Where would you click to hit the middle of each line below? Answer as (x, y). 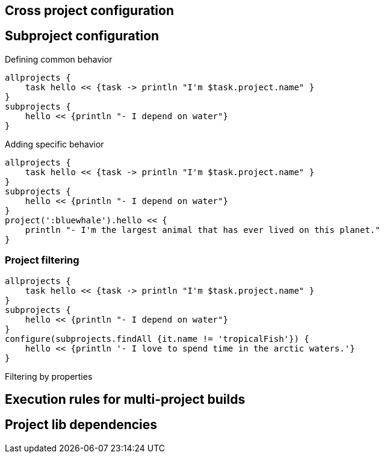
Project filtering (42, 260)
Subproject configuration (82, 36)
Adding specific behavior (54, 144)
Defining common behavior (59, 59)
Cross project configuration (89, 11)
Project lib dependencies (81, 425)
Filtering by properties (49, 376)
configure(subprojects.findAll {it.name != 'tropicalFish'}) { (157, 339)
